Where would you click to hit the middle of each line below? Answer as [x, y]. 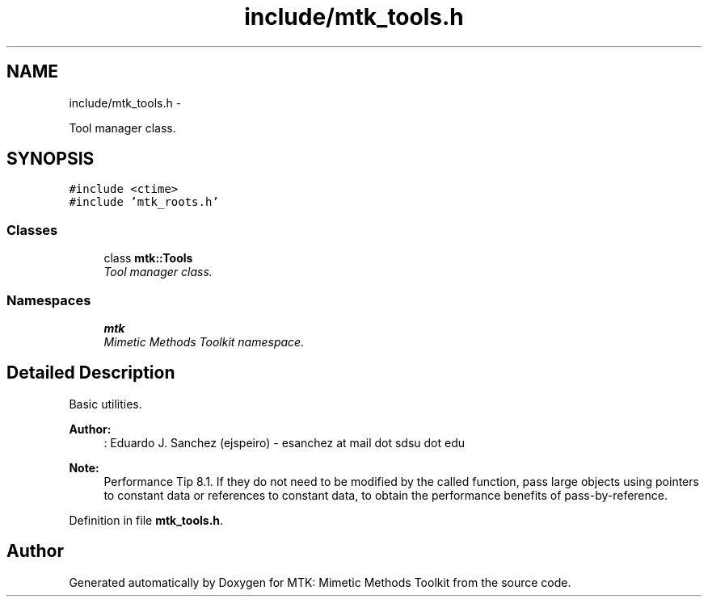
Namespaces [49, 300]
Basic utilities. [105, 404]
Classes [32, 230]
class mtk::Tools [148, 258]
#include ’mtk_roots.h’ [144, 202]
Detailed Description [91, 373]
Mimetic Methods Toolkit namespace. [204, 341]
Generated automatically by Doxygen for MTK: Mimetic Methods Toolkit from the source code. [320, 582]
